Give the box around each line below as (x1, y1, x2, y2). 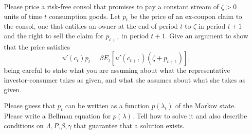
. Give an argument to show (165, 30, 249, 40)
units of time (4, 11, 42, 21)
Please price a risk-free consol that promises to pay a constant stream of (4, 1, 219, 11)
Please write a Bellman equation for (4, 110, 111, 120)
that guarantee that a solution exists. (73, 120, 185, 130)
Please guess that (4, 100, 55, 111)
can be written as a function (65, 100, 149, 111)
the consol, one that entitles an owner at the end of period (4, 21, 178, 31)
